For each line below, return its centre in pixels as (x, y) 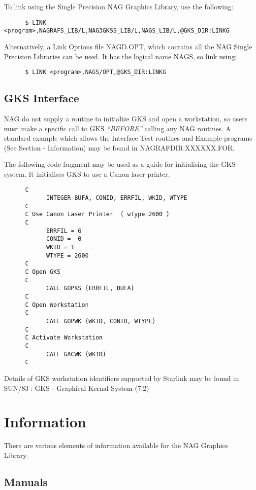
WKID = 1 (60, 247)
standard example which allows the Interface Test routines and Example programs (128, 138)
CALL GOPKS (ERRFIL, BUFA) (90, 288)
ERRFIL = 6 (64, 231)
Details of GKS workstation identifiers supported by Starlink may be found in (122, 378)
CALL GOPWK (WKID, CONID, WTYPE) (101, 321)
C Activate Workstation (64, 338)
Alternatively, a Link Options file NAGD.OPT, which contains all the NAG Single (128, 46)
